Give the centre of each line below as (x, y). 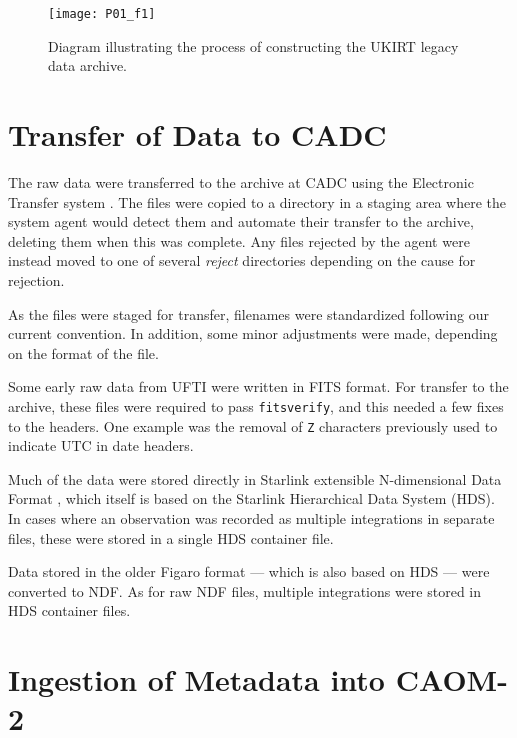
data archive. (87, 65)
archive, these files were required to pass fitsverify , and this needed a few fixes (256, 405)
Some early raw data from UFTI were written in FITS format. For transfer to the (258, 386)
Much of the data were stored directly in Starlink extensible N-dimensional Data (255, 478)
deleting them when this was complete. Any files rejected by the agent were (239, 240)
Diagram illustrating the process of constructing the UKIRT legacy (253, 45)
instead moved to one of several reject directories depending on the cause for (242, 260)
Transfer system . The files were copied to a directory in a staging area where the (257, 201)
